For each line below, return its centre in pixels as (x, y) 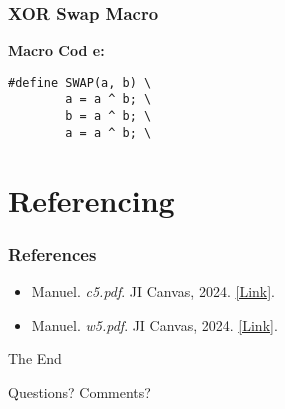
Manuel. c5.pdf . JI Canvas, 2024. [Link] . (153, 291)
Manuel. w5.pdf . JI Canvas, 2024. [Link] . (154, 324)
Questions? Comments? (79, 391)
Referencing (91, 199)
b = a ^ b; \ (108, 116)
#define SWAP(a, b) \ (80, 82)
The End (35, 358)
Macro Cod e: (56, 50)
